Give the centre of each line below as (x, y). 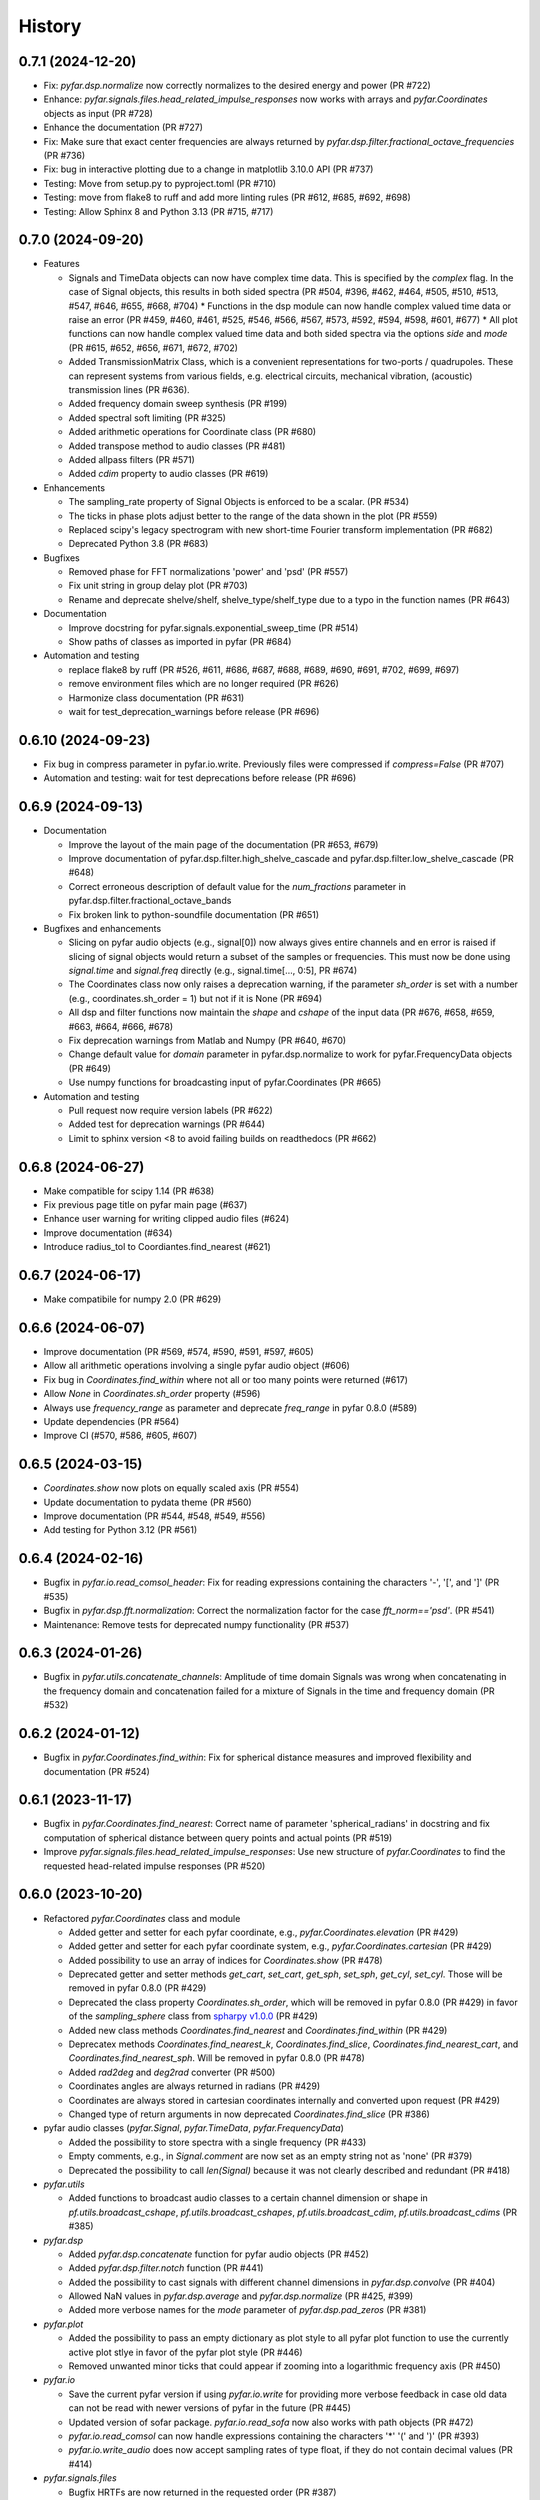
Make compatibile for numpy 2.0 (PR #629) (132, 1299)
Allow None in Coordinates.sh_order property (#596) (152, 1394)
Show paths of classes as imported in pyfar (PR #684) (180, 642)
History (50, 26)
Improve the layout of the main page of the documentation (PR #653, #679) (223, 844)
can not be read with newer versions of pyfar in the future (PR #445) (210, 2408)
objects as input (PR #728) (98, 113)
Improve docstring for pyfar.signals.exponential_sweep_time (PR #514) (213, 627)
